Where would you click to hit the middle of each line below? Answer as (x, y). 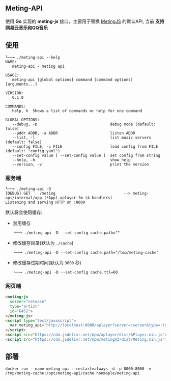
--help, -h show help (71, 160)
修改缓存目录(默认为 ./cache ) (43, 243)
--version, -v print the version (80, 164)
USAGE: (12, 75)
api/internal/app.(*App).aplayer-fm (44, 198)
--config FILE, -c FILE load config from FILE (85, 146)
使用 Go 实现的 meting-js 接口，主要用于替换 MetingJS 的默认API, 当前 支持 (85, 21)
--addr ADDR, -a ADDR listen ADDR (74, 133)
